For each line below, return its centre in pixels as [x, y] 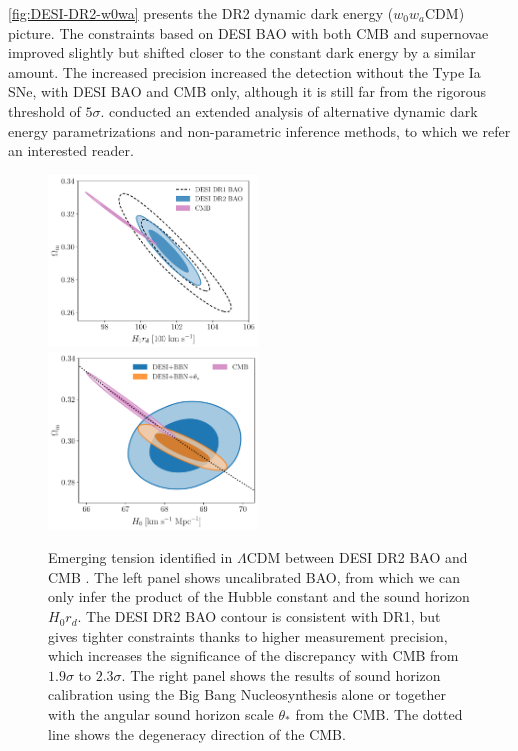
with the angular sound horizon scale [161, 714]
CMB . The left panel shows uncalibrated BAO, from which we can [254, 576]
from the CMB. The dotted [379, 714]
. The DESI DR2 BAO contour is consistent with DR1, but [259, 616]
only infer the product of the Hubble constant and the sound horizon [259, 596]
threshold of [44, 110]
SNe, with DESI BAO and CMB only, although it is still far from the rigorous [247, 91]
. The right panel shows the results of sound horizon [281, 674]
